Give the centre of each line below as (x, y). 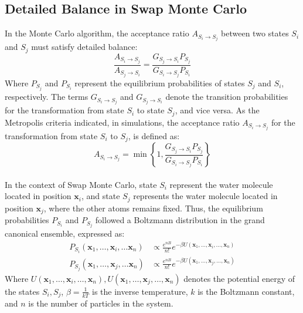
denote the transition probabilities (227, 97)
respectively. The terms (47, 97)
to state (151, 110)
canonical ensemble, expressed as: (65, 233)
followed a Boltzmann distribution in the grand (180, 220)
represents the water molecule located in (205, 196)
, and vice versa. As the (217, 110)
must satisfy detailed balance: (84, 47)
